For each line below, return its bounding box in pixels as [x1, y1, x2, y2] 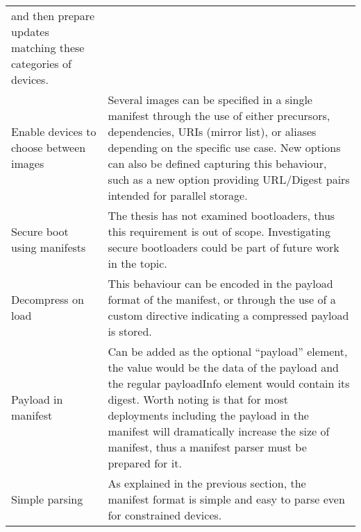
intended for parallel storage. [108, 187, 248, 203]
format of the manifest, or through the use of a [108, 291, 336, 307]
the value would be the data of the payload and [108, 359, 339, 375]
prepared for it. [108, 455, 182, 471]
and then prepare [11, 8, 95, 24]
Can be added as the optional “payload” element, [108, 343, 348, 359]
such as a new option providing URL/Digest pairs [108, 171, 350, 187]
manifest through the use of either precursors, [108, 108, 330, 123]
